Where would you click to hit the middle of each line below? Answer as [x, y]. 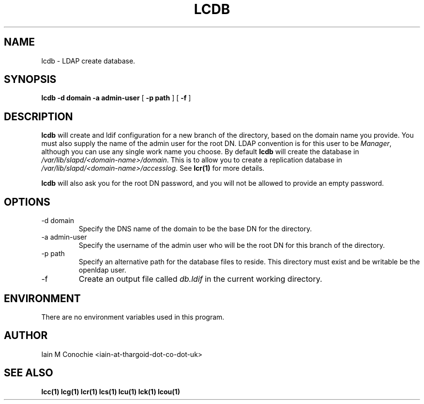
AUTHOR [26, 336]
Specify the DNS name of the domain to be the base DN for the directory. [195, 229]
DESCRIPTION [38, 116]
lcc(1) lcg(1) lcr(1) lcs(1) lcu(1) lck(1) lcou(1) [111, 391]
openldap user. [102, 270]
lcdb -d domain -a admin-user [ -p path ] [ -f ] [116, 98]
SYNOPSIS [30, 80]
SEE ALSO [29, 373]
